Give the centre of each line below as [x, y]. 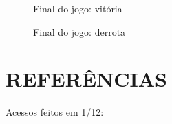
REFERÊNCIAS [87, 79]
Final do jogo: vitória [78, 8]
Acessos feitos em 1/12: [55, 112]
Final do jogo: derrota [79, 31]
